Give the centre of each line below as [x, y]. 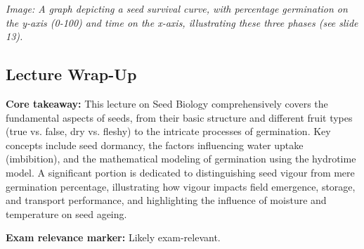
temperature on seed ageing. [66, 213]
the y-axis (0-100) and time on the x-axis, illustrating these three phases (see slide [182, 22]
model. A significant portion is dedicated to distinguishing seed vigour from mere [180, 172]
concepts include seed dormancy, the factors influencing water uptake [155, 145]
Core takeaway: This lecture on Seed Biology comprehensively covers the [167, 103]
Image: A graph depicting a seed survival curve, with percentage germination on [177, 8]
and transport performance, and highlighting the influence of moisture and [166, 200]
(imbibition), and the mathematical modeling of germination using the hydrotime [181, 159]
